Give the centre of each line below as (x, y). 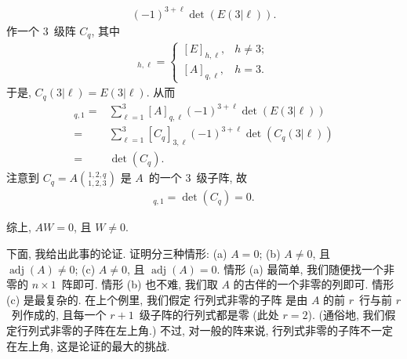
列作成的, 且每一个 (59, 315)
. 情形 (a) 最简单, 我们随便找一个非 (305, 268)
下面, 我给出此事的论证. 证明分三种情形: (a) (117, 253)
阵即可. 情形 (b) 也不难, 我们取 (140, 284)
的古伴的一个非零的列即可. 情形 (314, 284)
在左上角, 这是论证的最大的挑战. (88, 345)
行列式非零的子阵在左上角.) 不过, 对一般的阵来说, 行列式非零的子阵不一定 (205, 330)
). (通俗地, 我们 (346, 315)
